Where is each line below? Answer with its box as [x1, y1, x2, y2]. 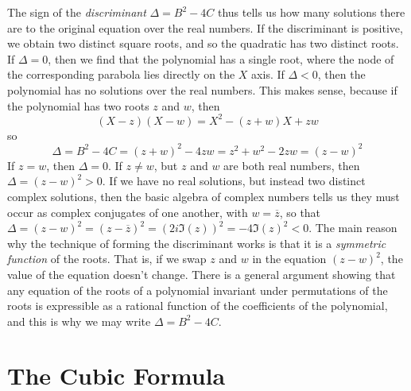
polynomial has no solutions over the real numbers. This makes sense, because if [7, 81, 397, 98]
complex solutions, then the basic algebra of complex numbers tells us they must [7, 188, 400, 204]
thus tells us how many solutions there [217, 4, 405, 20]
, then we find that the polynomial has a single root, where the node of [48, 50, 394, 67]
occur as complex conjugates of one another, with [7, 203, 248, 220]
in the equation [252, 250, 327, 267]
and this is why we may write [7, 312, 151, 329]
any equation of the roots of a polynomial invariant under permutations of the [7, 281, 388, 298]
